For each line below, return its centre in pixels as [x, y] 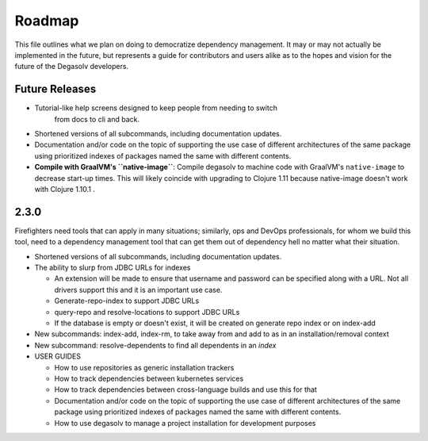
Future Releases [55, 89]
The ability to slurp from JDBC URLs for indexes [113, 268]
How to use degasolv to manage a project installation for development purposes [185, 423]
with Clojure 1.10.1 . [65, 189]
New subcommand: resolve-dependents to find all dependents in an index [155, 345]
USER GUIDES [57, 356]
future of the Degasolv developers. [72, 67]
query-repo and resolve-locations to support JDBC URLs [147, 312]
